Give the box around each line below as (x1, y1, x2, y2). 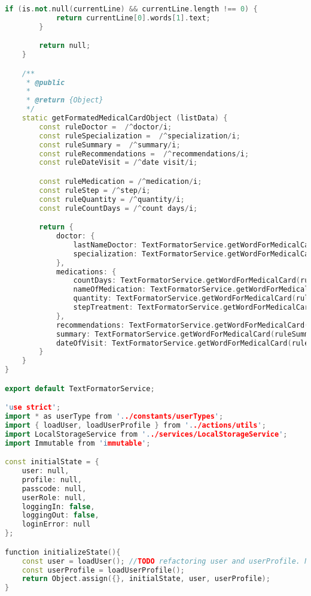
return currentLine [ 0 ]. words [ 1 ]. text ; (56, 13, 211, 22)
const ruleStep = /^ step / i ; (39, 186, 151, 195)
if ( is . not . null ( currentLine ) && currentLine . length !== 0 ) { (5, 5, 258, 13)
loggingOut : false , (22, 511, 99, 520)
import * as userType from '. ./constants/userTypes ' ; (5, 412, 224, 421)
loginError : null (22, 520, 91, 529)
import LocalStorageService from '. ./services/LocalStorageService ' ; (5, 429, 288, 438)
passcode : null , (22, 484, 87, 493)
